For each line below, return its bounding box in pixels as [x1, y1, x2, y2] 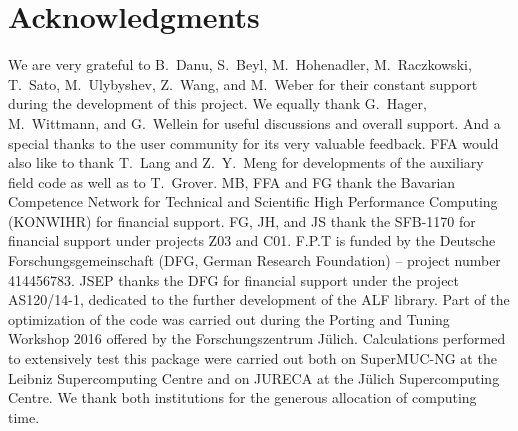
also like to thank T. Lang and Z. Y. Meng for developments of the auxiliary [8, 152, 484, 173]
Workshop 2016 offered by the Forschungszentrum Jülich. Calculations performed [8, 328, 506, 349]
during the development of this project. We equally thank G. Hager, [8, 93, 427, 114]
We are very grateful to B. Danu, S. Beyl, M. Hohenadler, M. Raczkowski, [8, 54, 472, 75]
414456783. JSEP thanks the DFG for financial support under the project [8, 269, 460, 290]
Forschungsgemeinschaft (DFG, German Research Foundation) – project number [8, 250, 501, 271]
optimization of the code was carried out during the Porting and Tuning [8, 308, 450, 329]
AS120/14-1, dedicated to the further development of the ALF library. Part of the [8, 289, 510, 310]
